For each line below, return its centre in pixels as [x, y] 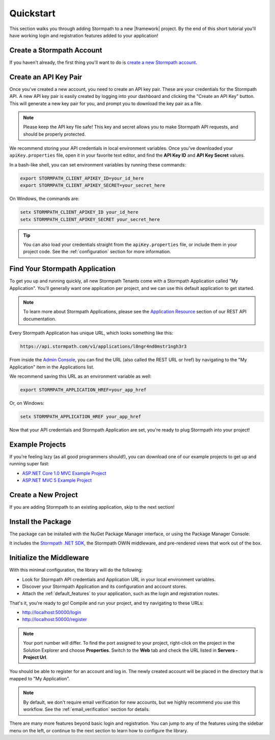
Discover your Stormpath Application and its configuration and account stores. [104, 586]
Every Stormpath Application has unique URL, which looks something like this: [91, 333]
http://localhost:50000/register [55, 620]
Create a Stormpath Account [56, 50]
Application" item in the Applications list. [52, 367]
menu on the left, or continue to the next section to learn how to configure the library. [99, 730]
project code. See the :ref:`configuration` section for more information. [97, 252]
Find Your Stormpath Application [62, 269]
